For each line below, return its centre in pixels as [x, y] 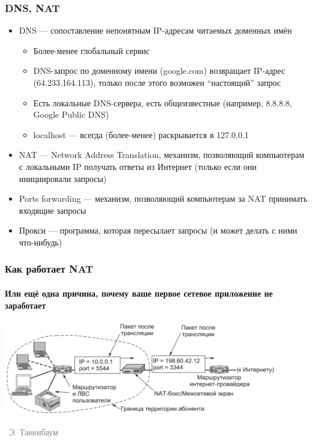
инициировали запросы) [63, 178]
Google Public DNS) [71, 114]
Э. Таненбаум [33, 432]
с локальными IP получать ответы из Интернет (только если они [138, 166]
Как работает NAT [49, 269]
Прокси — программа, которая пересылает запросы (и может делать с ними [158, 230]
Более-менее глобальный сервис [91, 50]
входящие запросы [53, 210]
